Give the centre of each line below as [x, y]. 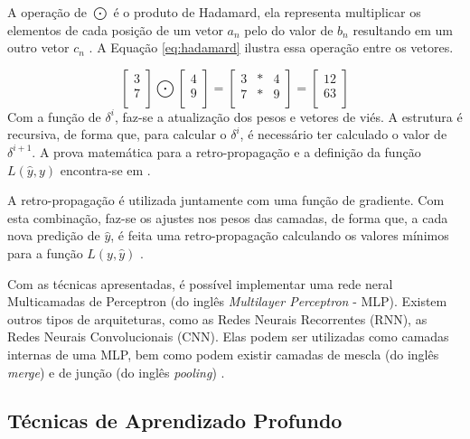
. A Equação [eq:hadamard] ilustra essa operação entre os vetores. [271, 47]
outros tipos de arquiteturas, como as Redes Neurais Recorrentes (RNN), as [217, 318]
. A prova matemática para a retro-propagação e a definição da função [226, 151]
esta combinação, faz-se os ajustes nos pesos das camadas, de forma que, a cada [228, 217]
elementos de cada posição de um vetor [115, 29]
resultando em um [403, 29]
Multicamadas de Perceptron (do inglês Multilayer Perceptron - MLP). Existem [227, 301]
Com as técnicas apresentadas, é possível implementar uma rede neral [200, 283]
